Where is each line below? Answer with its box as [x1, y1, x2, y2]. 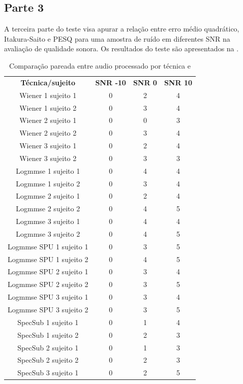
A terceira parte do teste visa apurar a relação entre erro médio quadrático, [4, 23, 239, 34]
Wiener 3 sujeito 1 [19, 140, 77, 151]
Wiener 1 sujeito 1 [19, 89, 77, 100]
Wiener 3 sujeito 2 [19, 152, 77, 163]
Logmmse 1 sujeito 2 [16, 178, 80, 188]
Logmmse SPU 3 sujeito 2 [8, 304, 88, 315]
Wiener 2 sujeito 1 [19, 115, 77, 125]
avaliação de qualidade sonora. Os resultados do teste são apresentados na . [4, 43, 239, 54]
